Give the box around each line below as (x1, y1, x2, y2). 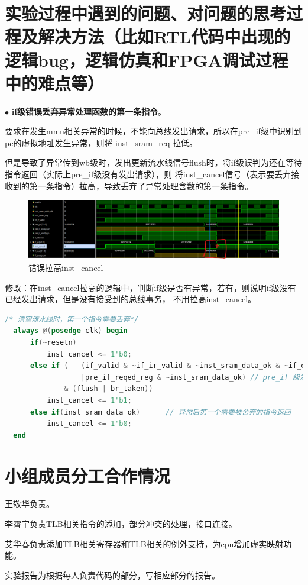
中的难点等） (5, 70, 105, 95)
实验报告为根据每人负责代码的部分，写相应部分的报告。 (5, 568, 220, 581)
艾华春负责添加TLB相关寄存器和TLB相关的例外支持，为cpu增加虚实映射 (5, 537, 284, 550)
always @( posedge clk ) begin (13, 327, 128, 335)
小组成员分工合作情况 (5, 463, 171, 487)
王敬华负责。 (5, 497, 54, 510)
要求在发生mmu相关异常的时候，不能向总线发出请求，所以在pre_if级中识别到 (5, 125, 302, 137)
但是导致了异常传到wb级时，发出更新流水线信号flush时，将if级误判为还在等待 (5, 156, 302, 169)
